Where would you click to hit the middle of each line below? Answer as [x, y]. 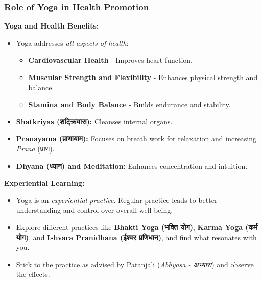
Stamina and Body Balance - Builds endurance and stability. [129, 104]
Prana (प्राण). [35, 148]
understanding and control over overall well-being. [94, 210]
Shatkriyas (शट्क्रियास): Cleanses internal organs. [94, 121]
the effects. [33, 274]
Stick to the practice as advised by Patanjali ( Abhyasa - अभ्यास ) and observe [135, 264]
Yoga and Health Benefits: [52, 26]
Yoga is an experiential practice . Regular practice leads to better [117, 200]
